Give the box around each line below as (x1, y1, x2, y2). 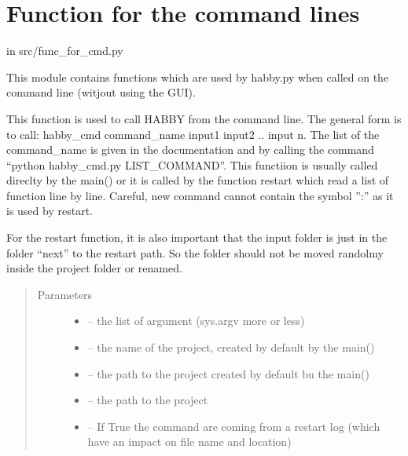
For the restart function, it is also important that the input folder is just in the (6, 229, 388, 246)
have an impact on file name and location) (87, 433, 292, 450)
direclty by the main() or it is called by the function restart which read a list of (6, 172, 389, 188)
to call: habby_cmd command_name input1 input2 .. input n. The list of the (6, 126, 380, 142)
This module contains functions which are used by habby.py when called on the (6, 68, 389, 85)
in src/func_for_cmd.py (6, 42, 123, 59)
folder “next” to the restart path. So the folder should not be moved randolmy (6, 244, 384, 261)
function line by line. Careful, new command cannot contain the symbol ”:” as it (6, 187, 394, 203)
